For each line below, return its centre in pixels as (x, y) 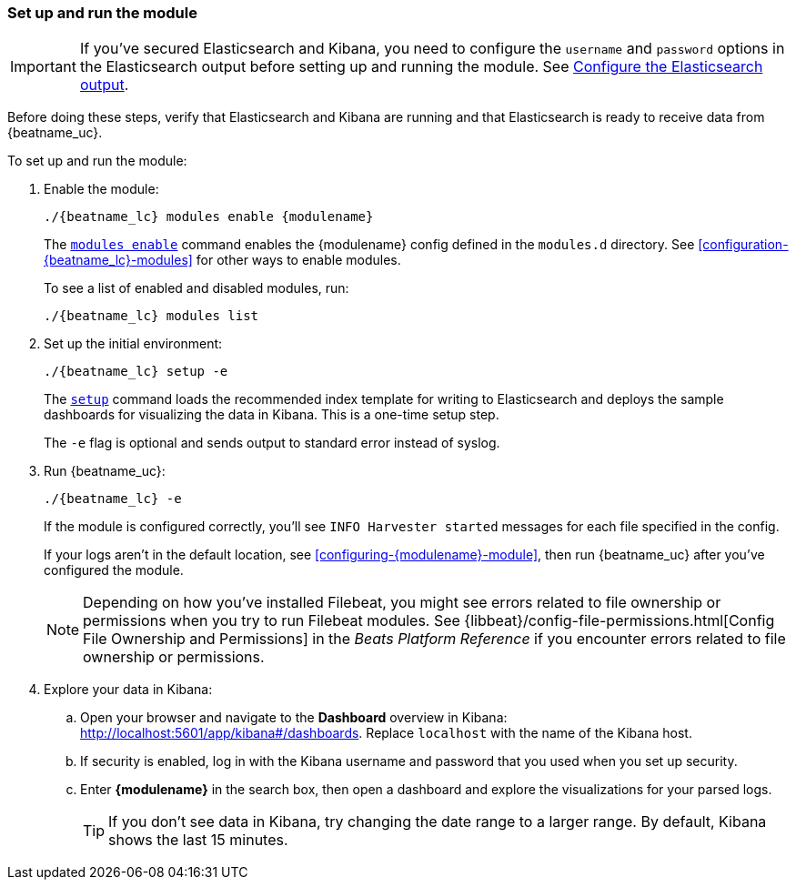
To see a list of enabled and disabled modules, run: (196, 288)
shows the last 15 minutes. (198, 840)
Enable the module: (101, 189)
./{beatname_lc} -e (113, 499)
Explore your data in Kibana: (128, 690)
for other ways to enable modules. (298, 260)
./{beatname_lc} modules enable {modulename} (209, 217)
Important (43, 67)
